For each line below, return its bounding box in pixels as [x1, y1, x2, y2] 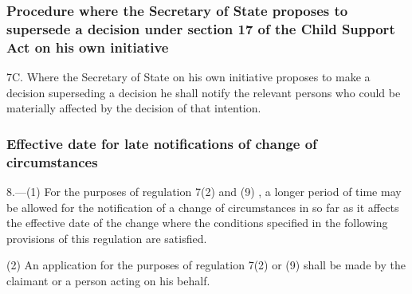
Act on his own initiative [6, 37, 169, 57]
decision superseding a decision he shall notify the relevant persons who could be [6, 84, 401, 100]
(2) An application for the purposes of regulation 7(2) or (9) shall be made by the [6, 257, 406, 273]
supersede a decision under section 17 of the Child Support [6, 18, 395, 38]
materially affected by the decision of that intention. [6, 100, 261, 116]
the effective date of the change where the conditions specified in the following [6, 214, 388, 231]
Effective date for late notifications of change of [6, 133, 317, 153]
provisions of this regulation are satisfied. [6, 229, 207, 246]
